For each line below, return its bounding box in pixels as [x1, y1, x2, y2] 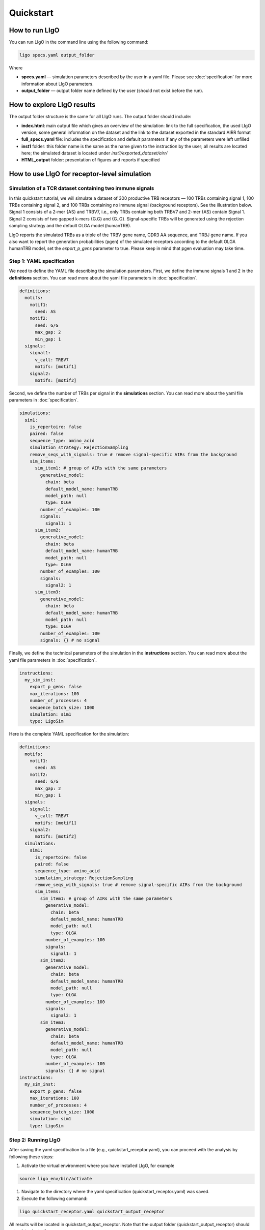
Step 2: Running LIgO [9, 1137, 61, 1143]
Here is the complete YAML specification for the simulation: [9, 731, 130, 737]
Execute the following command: [21, 1196, 88, 1201]
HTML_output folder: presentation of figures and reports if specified [21, 157, 160, 163]
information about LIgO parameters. [21, 81, 94, 87]
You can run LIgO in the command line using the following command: [9, 39, 149, 45]
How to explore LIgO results [9, 101, 96, 109]
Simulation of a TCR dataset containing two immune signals [9, 185, 155, 192]
